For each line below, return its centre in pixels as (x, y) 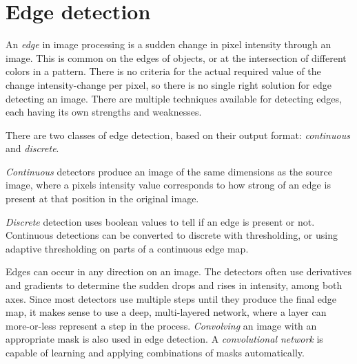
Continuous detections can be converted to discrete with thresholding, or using (172, 235)
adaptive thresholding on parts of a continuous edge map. (127, 248)
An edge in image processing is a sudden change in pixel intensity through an (169, 44)
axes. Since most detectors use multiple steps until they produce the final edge (171, 298)
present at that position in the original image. (102, 199)
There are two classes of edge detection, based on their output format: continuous (178, 135)
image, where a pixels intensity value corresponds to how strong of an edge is (168, 185)
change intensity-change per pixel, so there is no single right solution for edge (169, 84)
